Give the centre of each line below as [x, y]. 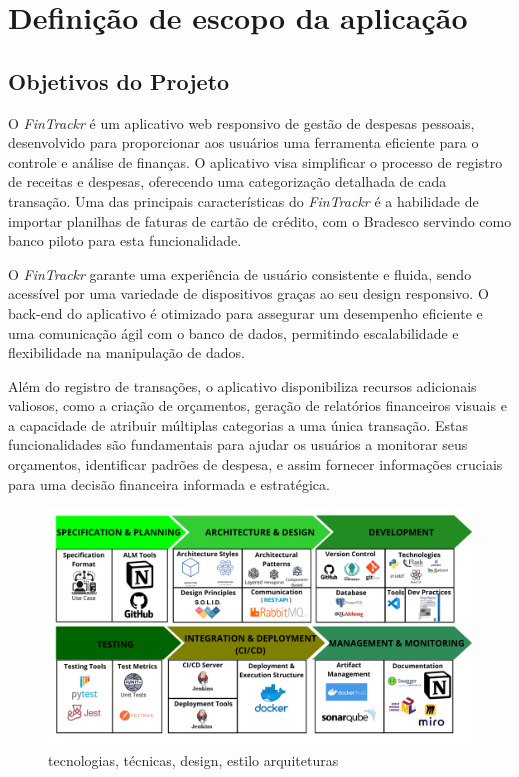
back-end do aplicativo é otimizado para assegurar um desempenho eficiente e [245, 312]
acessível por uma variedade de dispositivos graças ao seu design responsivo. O [248, 293]
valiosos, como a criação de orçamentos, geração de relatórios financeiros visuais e [257, 405]
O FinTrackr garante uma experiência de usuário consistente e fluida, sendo [240, 273]
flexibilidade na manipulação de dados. [126, 352]
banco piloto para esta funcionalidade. [125, 240]
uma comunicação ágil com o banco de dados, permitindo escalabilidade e [233, 332]
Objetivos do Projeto [119, 80]
